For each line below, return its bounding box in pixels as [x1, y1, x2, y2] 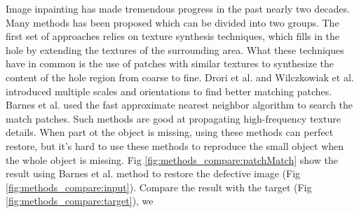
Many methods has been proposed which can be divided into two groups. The [6, 15, 339, 29]
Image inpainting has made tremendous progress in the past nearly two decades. [6, 1, 350, 15]
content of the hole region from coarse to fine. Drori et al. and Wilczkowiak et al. [6, 69, 354, 84]
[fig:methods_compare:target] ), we [6, 193, 154, 208]
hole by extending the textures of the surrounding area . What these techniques [6, 42, 344, 57]
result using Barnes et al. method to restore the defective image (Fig [6, 166, 301, 181]
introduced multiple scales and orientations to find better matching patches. [6, 83, 332, 98]
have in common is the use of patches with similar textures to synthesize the [6, 56, 334, 71]
